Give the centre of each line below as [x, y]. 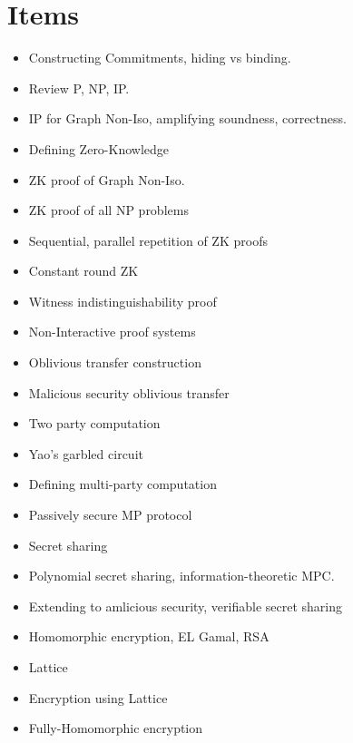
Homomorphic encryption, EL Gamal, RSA [149, 636]
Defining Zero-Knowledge [99, 148]
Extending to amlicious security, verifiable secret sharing [186, 606]
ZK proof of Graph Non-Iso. [107, 179]
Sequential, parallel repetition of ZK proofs [148, 240]
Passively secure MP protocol [110, 515]
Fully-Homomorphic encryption [116, 728]
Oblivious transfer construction [115, 362]
